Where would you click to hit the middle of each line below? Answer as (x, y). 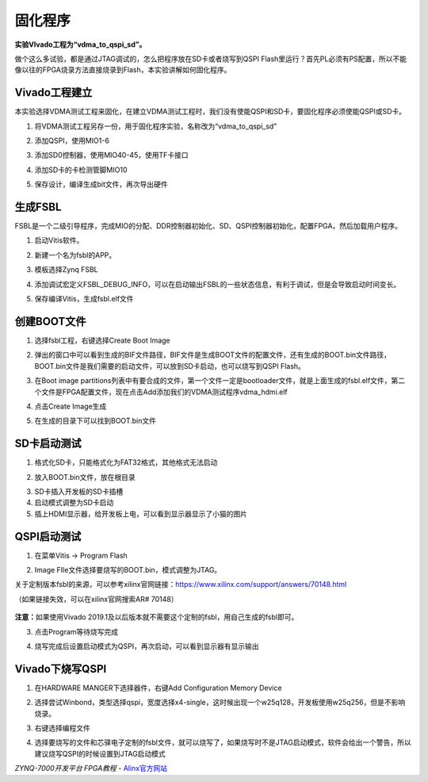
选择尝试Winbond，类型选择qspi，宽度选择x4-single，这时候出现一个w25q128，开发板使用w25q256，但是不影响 (220, 703)
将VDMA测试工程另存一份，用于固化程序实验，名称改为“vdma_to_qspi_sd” (156, 126)
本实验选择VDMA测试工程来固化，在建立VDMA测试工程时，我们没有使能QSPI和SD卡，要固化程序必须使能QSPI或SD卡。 (210, 112)
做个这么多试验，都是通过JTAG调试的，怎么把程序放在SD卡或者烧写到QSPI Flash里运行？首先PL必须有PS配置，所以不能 (211, 59)
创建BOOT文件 (50, 321)
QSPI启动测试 (48, 537)
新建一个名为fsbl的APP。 (75, 255)
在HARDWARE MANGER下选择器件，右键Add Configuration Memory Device (158, 688)
